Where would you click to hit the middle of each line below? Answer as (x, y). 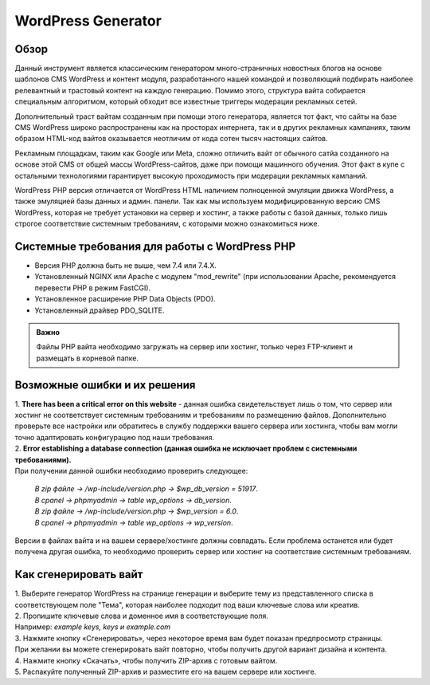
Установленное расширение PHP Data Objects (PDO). (125, 299)
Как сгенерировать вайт (79, 575)
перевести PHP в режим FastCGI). (93, 288)
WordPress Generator (88, 21)
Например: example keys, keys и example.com (93, 627)
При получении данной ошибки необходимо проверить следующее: (131, 471)
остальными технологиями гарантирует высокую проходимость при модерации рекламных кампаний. (191, 175)
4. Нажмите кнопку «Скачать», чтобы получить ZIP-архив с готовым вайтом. (146, 660)
